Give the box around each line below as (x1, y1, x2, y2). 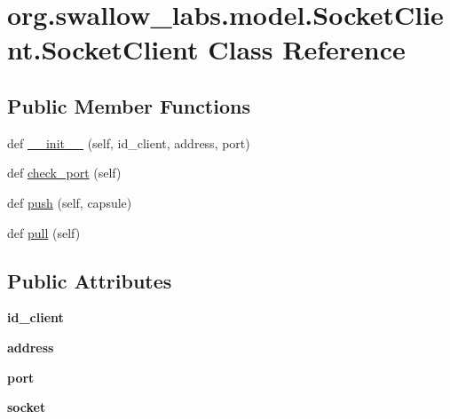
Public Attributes (7, 266, 172, 294)
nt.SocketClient (7, 31, 199, 67)
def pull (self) (7, 223, 81, 241)
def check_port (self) (7, 163, 122, 182)
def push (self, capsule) (7, 193, 132, 211)
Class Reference (208, 31, 406, 67)
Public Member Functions (7, 91, 250, 119)
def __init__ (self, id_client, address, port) (7, 133, 250, 152)
